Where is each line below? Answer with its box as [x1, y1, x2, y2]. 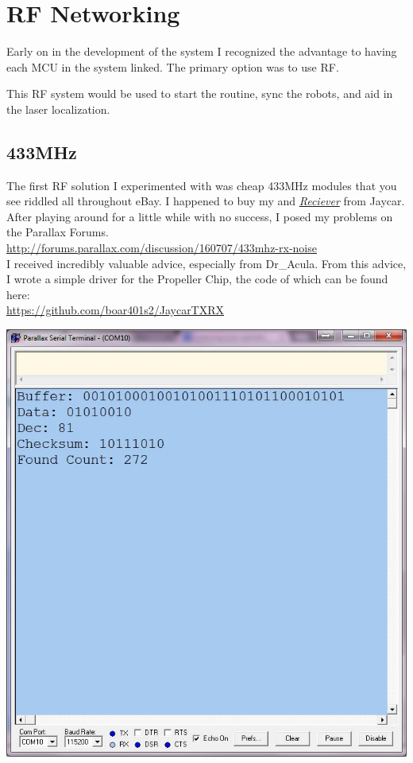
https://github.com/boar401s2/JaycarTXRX [6, 302, 225, 318]
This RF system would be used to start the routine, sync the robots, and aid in [6, 85, 393, 102]
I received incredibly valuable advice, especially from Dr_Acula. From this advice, [6, 255, 407, 271]
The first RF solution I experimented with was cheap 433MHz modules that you [6, 177, 397, 193]
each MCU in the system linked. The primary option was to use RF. [6, 58, 339, 75]
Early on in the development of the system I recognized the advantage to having [6, 43, 397, 60]
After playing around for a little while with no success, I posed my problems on [6, 208, 393, 224]
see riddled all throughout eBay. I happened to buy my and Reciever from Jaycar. [6, 193, 405, 209]
